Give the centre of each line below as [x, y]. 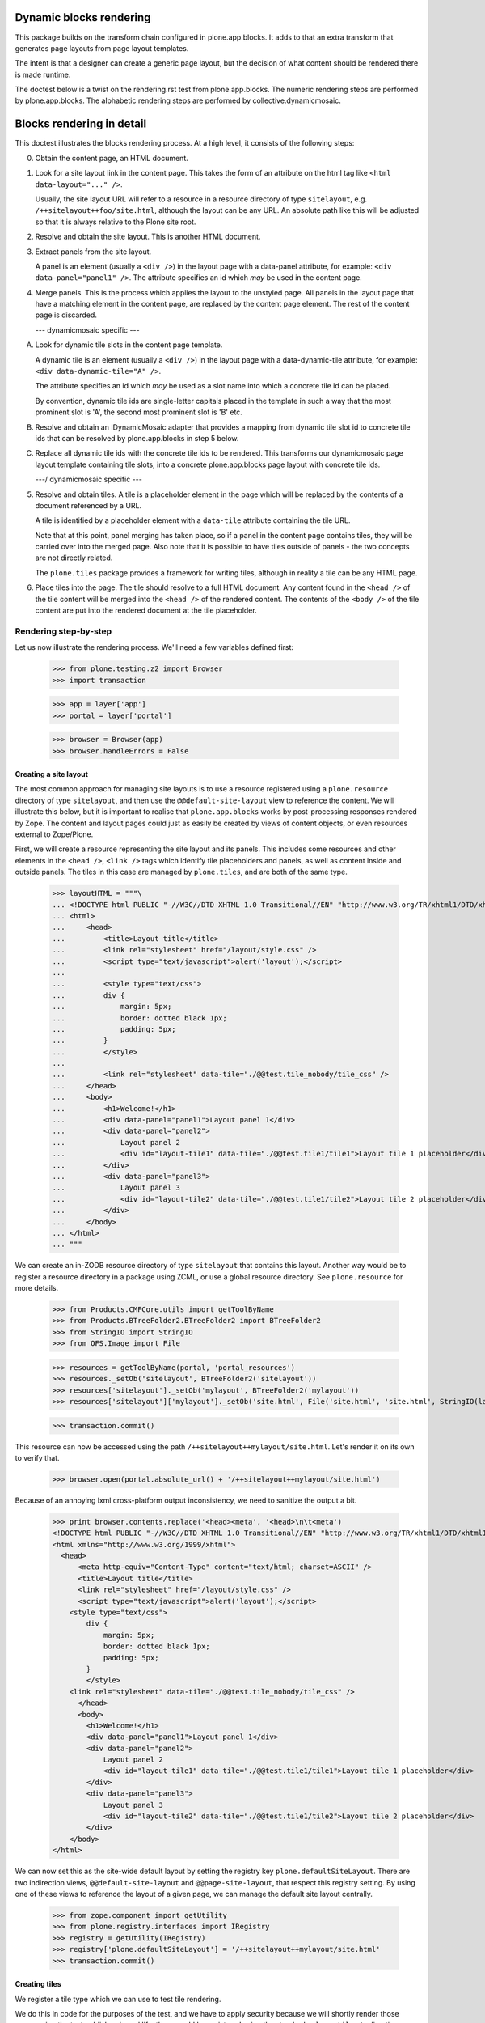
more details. [37, 1288]
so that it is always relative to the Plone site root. [116, 222]
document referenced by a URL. [89, 505]
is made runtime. [43, 74]
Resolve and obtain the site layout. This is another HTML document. [148, 237]
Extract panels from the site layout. [93, 252]
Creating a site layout [52, 774]
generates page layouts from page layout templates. [102, 48]
